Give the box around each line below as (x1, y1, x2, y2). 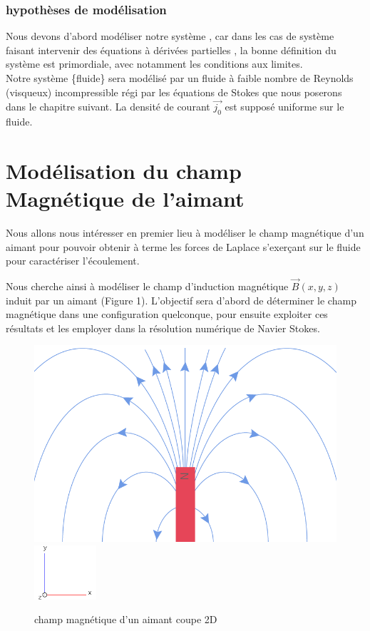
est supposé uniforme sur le (225, 99, 344, 114)
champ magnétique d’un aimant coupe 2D (34, 612, 217, 627)
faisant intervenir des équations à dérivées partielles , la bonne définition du (6, 42, 336, 57)
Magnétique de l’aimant (6, 184, 245, 213)
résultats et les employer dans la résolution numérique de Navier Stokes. (6, 320, 320, 335)
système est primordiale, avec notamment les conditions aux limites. (6, 56, 303, 71)
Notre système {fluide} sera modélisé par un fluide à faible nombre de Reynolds (6, 71, 354, 85)
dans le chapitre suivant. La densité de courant (6, 99, 210, 114)
